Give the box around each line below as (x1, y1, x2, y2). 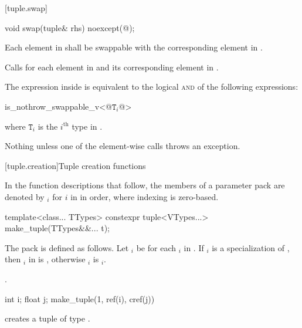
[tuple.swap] (5, 2, 47, 13)
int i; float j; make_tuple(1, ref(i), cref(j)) (5, 292, 155, 305)
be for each (136, 241, 176, 253)
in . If (184, 241, 204, 253)
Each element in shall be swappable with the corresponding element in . (5, 41, 263, 53)
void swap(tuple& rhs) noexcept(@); (5, 21, 135, 33)
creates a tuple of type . (5, 312, 90, 324)
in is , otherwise (28, 253, 86, 265)
